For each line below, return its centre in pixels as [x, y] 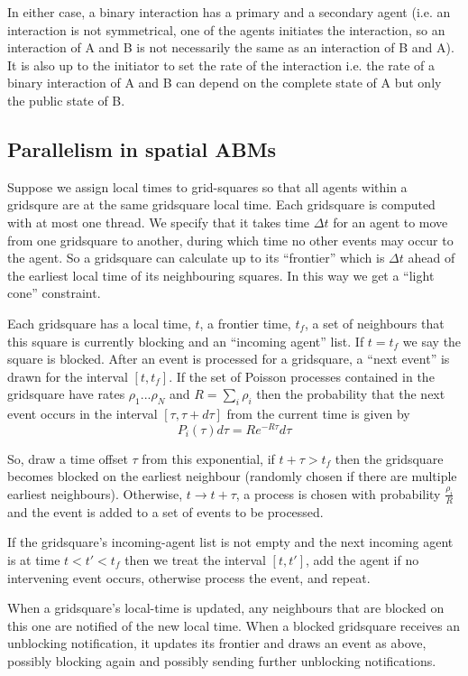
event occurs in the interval [83, 414]
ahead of [431, 258]
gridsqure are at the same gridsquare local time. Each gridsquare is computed [221, 204]
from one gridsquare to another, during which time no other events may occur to [230, 240]
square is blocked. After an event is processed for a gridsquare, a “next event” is [229, 359]
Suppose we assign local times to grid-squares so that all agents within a [207, 186]
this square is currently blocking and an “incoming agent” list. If [186, 341]
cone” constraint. [54, 293]
